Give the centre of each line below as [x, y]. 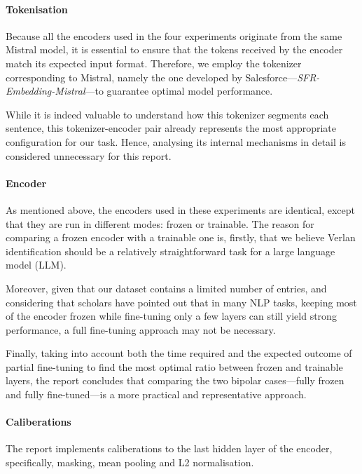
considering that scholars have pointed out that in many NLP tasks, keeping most [181, 302]
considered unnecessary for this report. [89, 155]
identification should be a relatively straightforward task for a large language [170, 251]
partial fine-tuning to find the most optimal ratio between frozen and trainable [174, 366]
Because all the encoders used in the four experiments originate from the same [174, 35]
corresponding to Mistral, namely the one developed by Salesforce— [152, 77]
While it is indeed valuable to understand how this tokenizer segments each [167, 114]
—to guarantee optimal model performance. [179, 91]
